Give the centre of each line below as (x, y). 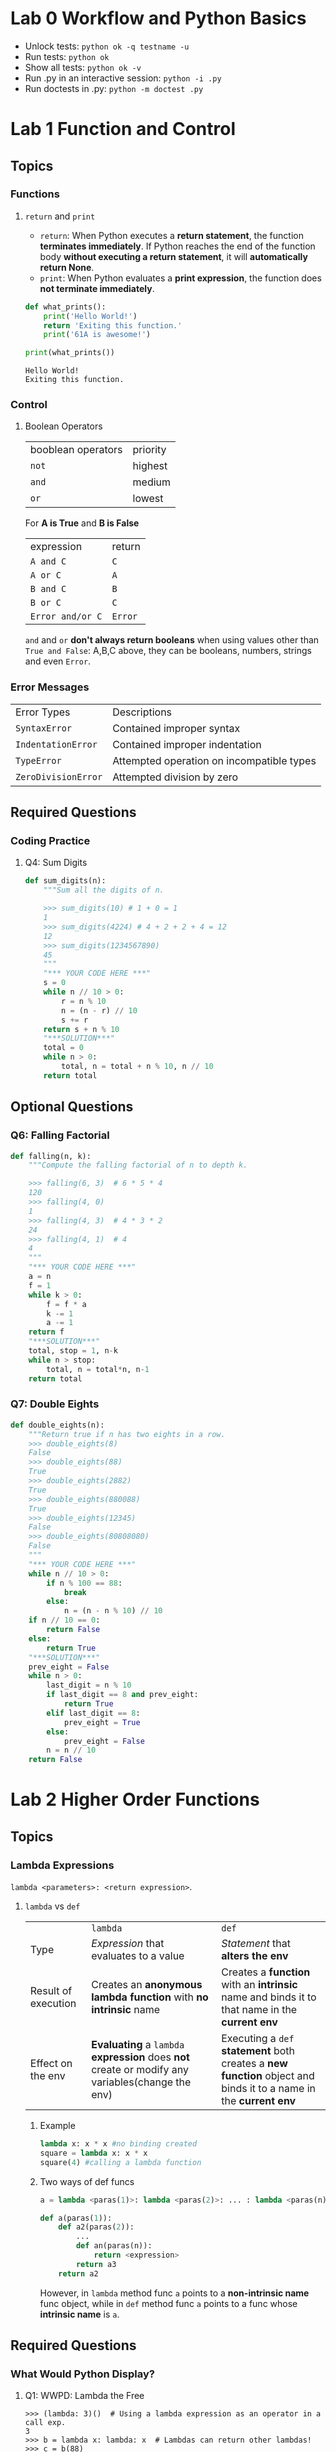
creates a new (254, 2064)
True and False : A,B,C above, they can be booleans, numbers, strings (168, 651)
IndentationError (56, 744)
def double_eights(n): (57, 1425)
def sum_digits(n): (65, 881)
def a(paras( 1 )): (76, 2218)
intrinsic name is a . (79, 2314)
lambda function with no (150, 1997)
